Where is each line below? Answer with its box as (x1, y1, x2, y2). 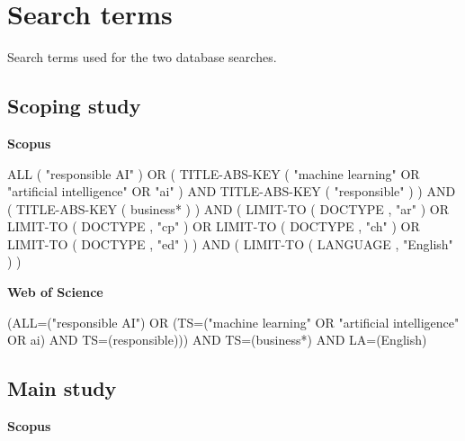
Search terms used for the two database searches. (7, 48, 277, 67)
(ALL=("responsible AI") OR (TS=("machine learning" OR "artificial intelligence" (7, 312, 460, 331)
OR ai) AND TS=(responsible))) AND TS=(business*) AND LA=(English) (7, 330, 427, 349)
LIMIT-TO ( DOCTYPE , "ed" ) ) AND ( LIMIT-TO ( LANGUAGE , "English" (7, 234, 453, 253)
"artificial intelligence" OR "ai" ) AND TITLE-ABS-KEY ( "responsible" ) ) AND (7, 182, 456, 201)
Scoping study (7, 92, 141, 120)
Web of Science (7, 283, 103, 301)
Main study (7, 374, 117, 402)
